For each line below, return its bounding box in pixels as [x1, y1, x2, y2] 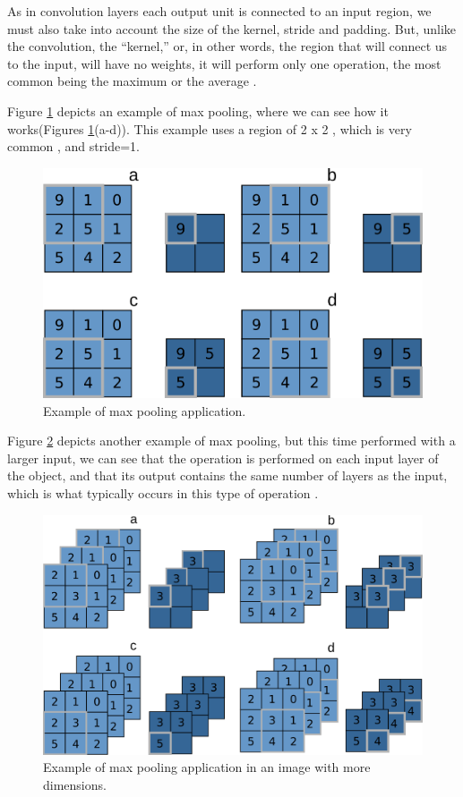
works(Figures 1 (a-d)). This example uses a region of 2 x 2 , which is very [7, 119, 412, 138]
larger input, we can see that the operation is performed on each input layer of [7, 448, 439, 467]
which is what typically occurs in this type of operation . [7, 484, 319, 503]
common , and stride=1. [7, 137, 140, 156]
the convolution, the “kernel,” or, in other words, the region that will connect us [7, 37, 448, 55]
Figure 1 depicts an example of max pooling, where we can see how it [7, 101, 389, 120]
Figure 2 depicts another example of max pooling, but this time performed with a [7, 431, 456, 450]
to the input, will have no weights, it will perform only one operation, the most [7, 54, 442, 72]
